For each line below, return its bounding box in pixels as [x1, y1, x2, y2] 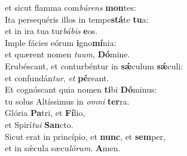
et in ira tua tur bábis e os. [5, 25, 98, 37]
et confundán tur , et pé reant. [5, 71, 109, 84]
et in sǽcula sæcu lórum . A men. [5, 142, 121, 154]
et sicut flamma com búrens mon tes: [5, 1, 136, 13]
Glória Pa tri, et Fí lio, [5, 106, 85, 119]
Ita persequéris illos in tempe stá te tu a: [5, 13, 149, 25]
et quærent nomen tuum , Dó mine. [5, 48, 130, 60]
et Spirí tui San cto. [5, 118, 73, 130]
